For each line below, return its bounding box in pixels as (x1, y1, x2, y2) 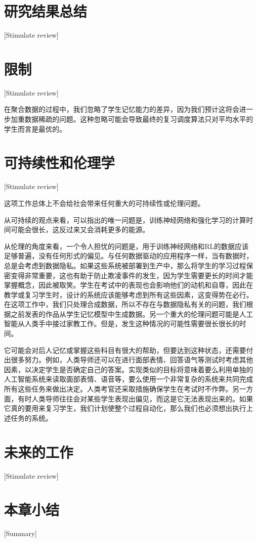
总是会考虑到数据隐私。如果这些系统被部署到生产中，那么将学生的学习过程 (4, 260, 246, 270)
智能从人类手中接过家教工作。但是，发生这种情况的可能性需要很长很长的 (4, 318, 239, 329)
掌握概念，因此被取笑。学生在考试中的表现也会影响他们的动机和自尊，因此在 (4, 280, 253, 290)
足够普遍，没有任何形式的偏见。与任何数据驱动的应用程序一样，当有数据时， (4, 250, 253, 261)
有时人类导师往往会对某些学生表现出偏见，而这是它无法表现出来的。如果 (17, 393, 253, 403)
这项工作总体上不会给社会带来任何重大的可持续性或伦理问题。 (4, 197, 205, 208)
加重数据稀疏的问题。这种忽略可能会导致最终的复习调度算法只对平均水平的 (10, 114, 253, 124)
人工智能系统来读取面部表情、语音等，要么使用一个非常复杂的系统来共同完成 (4, 374, 253, 384)
